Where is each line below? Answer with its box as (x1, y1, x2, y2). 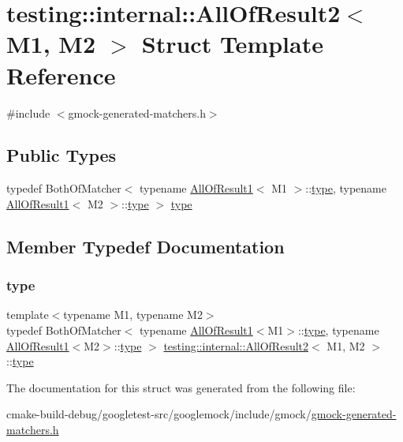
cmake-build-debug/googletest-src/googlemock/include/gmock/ (6, 406, 312, 422)
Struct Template (141, 28, 323, 60)
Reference (6, 58, 116, 91)
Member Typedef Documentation (6, 234, 285, 258)
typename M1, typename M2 (63, 306, 203, 323)
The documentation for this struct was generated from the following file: (6, 379, 356, 395)
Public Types (6, 143, 117, 167)
